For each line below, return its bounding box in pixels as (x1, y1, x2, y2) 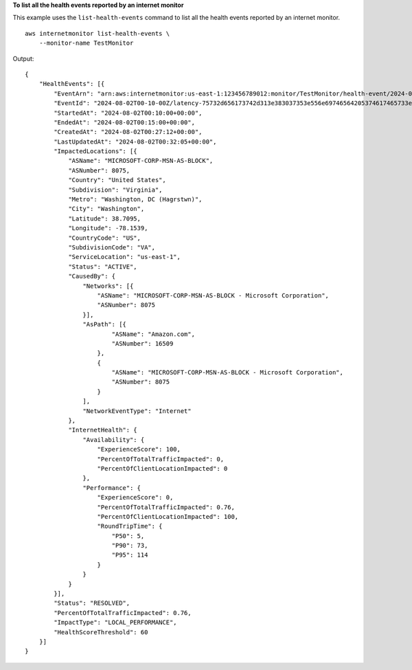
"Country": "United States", (68, 176, 166, 184)
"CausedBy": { (68, 272, 116, 280)
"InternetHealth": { (68, 426, 137, 434)
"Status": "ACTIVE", (68, 263, 137, 271)
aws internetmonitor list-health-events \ (25, 30, 170, 37)
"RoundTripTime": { (97, 522, 163, 531)
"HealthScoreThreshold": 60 (54, 628, 148, 636)
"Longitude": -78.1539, (68, 224, 148, 232)
